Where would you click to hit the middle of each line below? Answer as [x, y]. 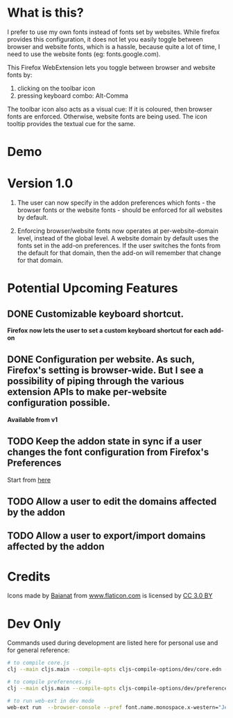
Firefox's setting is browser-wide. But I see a [105, 370]
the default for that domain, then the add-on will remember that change [119, 253]
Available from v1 [32, 419]
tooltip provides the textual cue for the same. [71, 123]
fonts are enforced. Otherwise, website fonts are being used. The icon [107, 116]
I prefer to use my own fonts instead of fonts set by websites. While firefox [113, 32]
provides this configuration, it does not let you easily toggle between [105, 39]
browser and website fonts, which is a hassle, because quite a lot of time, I [114, 46]
